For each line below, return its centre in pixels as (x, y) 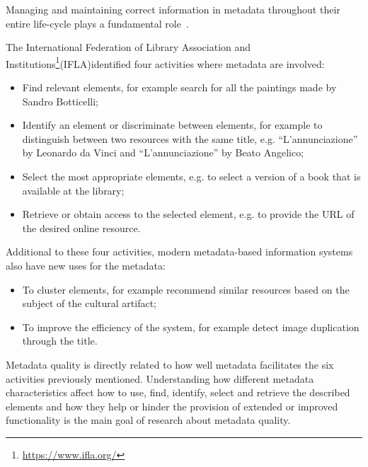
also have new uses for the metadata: (86, 265)
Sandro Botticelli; (60, 101)
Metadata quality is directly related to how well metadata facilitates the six (170, 364)
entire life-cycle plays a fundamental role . (97, 23)
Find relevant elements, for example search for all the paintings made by (179, 87)
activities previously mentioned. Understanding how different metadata (160, 378)
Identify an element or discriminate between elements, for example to (172, 125)
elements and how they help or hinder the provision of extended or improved (172, 406)
